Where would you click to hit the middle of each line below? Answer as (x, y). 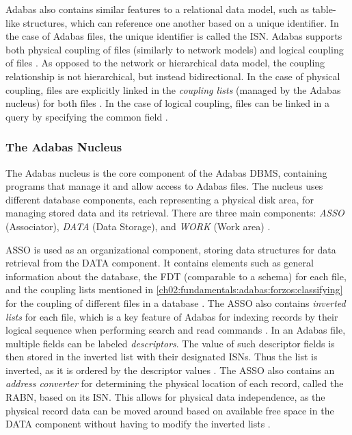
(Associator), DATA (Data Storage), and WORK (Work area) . (138, 226)
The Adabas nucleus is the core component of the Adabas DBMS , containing (166, 172)
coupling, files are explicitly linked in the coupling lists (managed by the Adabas (173, 89)
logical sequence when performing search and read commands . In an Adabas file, (176, 330)
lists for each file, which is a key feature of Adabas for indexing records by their (172, 316)
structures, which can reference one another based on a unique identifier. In (181, 22)
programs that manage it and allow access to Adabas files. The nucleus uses (164, 186)
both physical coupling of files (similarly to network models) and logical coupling (175, 49)
